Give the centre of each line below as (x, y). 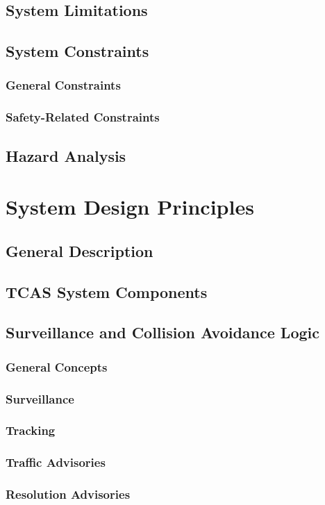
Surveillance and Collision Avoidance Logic (162, 332)
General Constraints (63, 85)
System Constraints (77, 51)
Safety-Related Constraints (83, 117)
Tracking (31, 430)
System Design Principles (130, 207)
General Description (80, 250)
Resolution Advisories (68, 494)
